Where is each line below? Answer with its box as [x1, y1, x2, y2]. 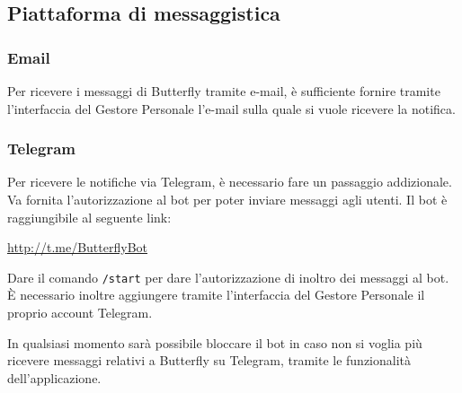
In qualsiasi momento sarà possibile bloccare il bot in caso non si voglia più [7, 333, 422, 352]
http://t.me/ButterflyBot [7, 238, 148, 257]
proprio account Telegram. [7, 303, 153, 322]
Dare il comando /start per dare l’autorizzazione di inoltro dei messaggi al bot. [7, 267, 449, 286]
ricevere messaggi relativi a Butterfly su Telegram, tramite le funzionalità [7, 351, 412, 370]
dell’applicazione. [7, 368, 102, 387]
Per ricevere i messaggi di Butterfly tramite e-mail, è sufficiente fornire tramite [7, 82, 440, 100]
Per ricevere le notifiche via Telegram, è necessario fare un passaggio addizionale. [7, 172, 452, 191]
